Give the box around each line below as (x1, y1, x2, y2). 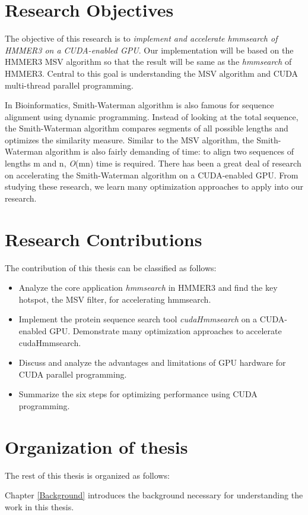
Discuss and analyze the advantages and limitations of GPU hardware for (18, 356, 286, 369)
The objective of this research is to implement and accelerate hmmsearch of (5, 32, 278, 45)
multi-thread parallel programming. (5, 78, 134, 91)
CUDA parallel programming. (18, 368, 127, 380)
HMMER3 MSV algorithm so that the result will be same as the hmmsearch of (5, 55, 292, 68)
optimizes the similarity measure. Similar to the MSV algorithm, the (5, 133, 254, 146)
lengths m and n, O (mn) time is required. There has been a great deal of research (5, 157, 301, 169)
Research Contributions (5, 227, 202, 251)
